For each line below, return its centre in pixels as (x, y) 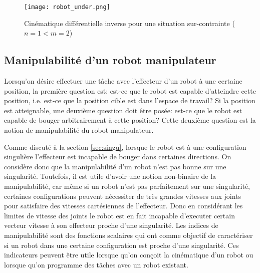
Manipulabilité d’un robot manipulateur (110, 60)
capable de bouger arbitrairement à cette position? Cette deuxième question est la (130, 120)
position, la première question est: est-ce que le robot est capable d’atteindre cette (130, 90)
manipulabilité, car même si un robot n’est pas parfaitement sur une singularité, (127, 186)
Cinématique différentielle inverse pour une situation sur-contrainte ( (129, 23)
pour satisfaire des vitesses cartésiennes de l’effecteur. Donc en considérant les (123, 206)
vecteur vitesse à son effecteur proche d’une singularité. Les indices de (111, 225)
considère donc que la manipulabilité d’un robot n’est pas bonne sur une (115, 166)
